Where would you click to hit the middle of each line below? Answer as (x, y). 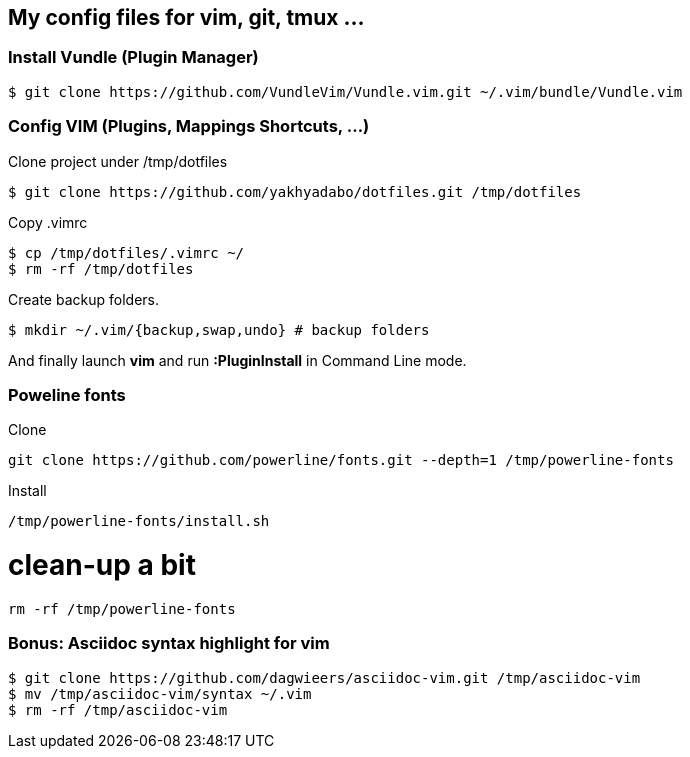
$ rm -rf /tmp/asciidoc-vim (118, 709)
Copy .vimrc (48, 222)
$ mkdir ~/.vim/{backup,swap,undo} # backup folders (219, 329)
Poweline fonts (67, 394)
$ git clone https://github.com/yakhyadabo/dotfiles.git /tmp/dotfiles (295, 191)
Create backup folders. (83, 299)
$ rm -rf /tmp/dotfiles (101, 268)
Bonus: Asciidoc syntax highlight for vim (169, 643)
